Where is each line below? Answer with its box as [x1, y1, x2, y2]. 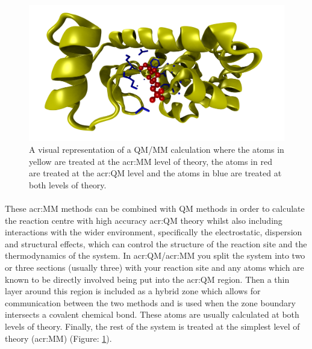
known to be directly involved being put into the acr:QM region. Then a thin [5, 273, 290, 285]
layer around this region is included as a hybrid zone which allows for [5, 285, 261, 297]
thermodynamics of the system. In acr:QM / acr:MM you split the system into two [5, 249, 305, 262]
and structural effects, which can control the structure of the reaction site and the [5, 237, 307, 250]
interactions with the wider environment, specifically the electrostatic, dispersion [5, 226, 302, 238]
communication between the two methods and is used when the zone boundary [5, 296, 296, 309]
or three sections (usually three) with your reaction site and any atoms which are [5, 261, 304, 274]
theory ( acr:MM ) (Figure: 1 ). [5, 332, 112, 344]
